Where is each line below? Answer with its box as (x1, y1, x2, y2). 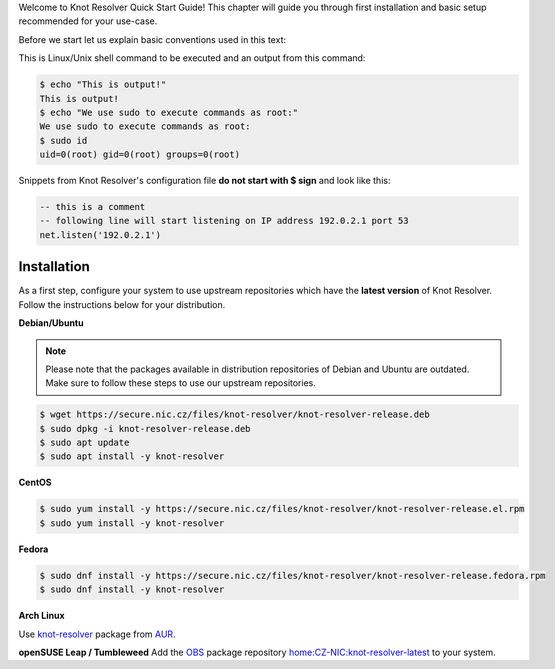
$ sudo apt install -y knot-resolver (39, 451, 225, 462)
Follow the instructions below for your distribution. (18, 298, 226, 310)
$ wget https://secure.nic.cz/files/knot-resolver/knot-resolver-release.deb (39, 409, 430, 420)
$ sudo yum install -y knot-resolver (39, 517, 225, 529)
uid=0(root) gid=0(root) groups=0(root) (39, 149, 240, 160)
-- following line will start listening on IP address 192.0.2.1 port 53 (39, 215, 409, 227)
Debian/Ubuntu (18, 317, 84, 329)
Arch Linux (18, 610, 65, 622)
